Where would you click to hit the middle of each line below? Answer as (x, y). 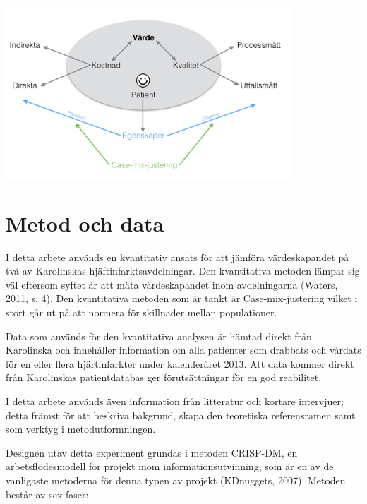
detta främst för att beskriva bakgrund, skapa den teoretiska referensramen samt (181, 415)
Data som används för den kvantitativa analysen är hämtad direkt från (159, 336)
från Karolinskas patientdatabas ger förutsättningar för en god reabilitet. (164, 377)
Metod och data (85, 223)
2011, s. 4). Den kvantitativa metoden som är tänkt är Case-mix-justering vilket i (182, 298)
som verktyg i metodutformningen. (81, 429)
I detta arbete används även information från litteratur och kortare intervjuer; (175, 401)
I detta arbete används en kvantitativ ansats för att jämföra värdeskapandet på (178, 257)
